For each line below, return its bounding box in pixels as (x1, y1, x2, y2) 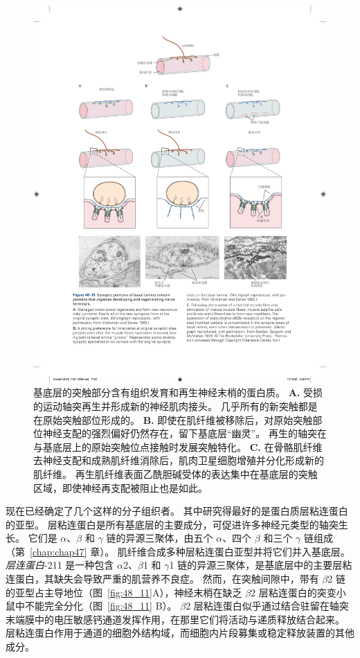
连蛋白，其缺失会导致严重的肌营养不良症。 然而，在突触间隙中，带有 (6, 571, 319, 586)
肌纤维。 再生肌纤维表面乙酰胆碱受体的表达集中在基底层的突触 (33, 466, 318, 481)
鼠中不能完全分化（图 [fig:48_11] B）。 (6, 598, 177, 613)
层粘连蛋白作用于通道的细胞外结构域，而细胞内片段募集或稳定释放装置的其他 (6, 625, 354, 640)
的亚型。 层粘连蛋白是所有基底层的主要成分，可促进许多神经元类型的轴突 (6, 517, 339, 531)
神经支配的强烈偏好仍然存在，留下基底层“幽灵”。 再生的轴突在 (42, 426, 327, 441)
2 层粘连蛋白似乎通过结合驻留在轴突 (186, 598, 349, 613)
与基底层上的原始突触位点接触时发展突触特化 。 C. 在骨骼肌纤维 (33, 439, 323, 454)
